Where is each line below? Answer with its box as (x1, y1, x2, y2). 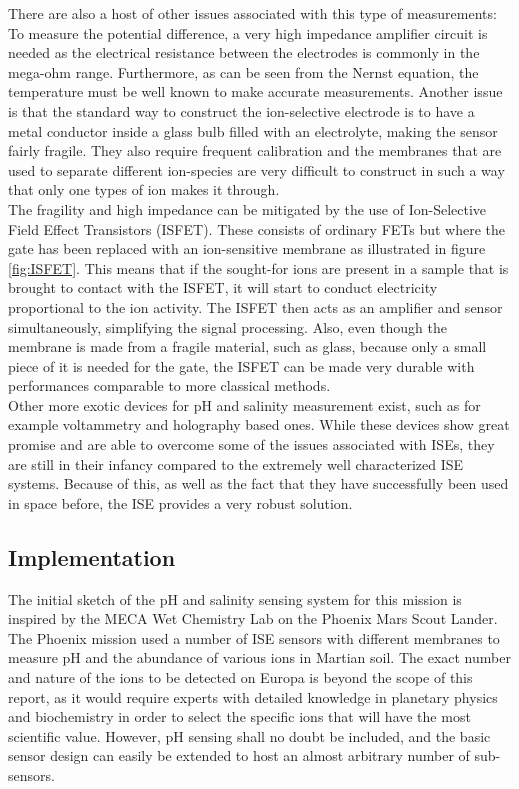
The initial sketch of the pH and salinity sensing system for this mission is (8, 588, 462, 609)
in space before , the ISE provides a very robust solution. (8, 492, 353, 513)
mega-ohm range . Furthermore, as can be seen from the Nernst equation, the (8, 61, 479, 82)
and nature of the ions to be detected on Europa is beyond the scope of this (8, 667, 473, 688)
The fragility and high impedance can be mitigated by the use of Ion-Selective (8, 198, 487, 219)
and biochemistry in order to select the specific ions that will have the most (8, 706, 471, 727)
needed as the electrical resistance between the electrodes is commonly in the (8, 42, 480, 63)
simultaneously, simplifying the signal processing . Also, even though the (8, 316, 447, 337)
